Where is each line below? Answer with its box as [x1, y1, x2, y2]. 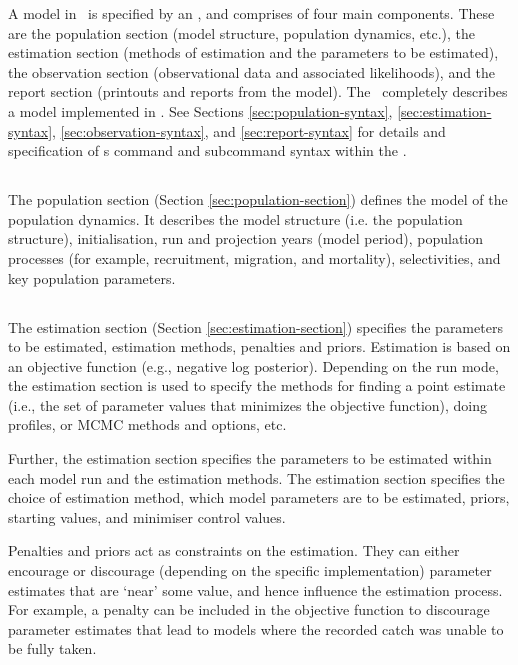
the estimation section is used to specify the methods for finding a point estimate [8, 375, 506, 396]
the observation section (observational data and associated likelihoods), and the [8, 61, 496, 82]
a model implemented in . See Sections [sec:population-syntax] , [8, 100, 393, 121]
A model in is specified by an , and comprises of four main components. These [8, 3, 495, 23]
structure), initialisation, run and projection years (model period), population [8, 228, 484, 249]
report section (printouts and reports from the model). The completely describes [8, 81, 508, 102]
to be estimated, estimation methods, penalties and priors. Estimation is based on [8, 336, 511, 357]
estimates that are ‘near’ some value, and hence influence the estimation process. [8, 579, 503, 600]
